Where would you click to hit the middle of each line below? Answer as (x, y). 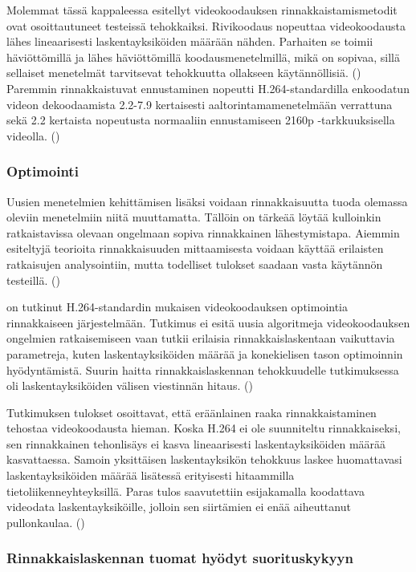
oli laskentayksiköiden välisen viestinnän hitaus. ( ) (130, 385)
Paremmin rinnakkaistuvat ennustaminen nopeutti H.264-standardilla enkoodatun (208, 88)
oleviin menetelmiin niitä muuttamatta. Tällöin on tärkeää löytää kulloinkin (194, 217)
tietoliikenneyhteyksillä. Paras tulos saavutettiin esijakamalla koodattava (186, 491)
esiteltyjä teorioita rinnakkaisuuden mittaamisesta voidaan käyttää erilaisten (195, 248)
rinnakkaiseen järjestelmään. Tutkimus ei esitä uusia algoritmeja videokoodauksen (208, 322)
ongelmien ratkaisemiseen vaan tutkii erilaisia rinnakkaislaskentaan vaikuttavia (201, 338)
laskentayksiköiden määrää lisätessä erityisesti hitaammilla (151, 475)
